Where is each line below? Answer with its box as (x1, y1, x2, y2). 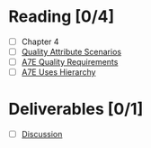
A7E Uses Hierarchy (21, 67, 96, 78)
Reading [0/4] (8, 6, 115, 27)
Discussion (21, 129, 63, 140)
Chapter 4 (21, 36, 59, 47)
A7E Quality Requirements (21, 57, 119, 68)
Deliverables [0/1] (8, 99, 144, 119)
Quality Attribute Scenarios (21, 47, 122, 57)
